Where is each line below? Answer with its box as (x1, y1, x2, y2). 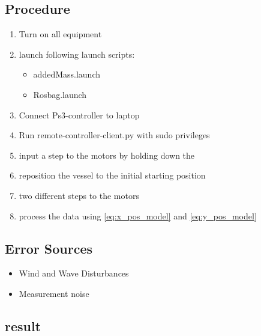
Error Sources (5, 239, 93, 257)
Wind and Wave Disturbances (19, 267, 129, 279)
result (5, 316, 41, 335)
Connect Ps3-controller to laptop (19, 108, 140, 121)
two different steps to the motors (19, 189, 139, 201)
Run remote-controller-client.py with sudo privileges (19, 129, 210, 141)
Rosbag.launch (33, 88, 87, 100)
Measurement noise (19, 287, 89, 299)
